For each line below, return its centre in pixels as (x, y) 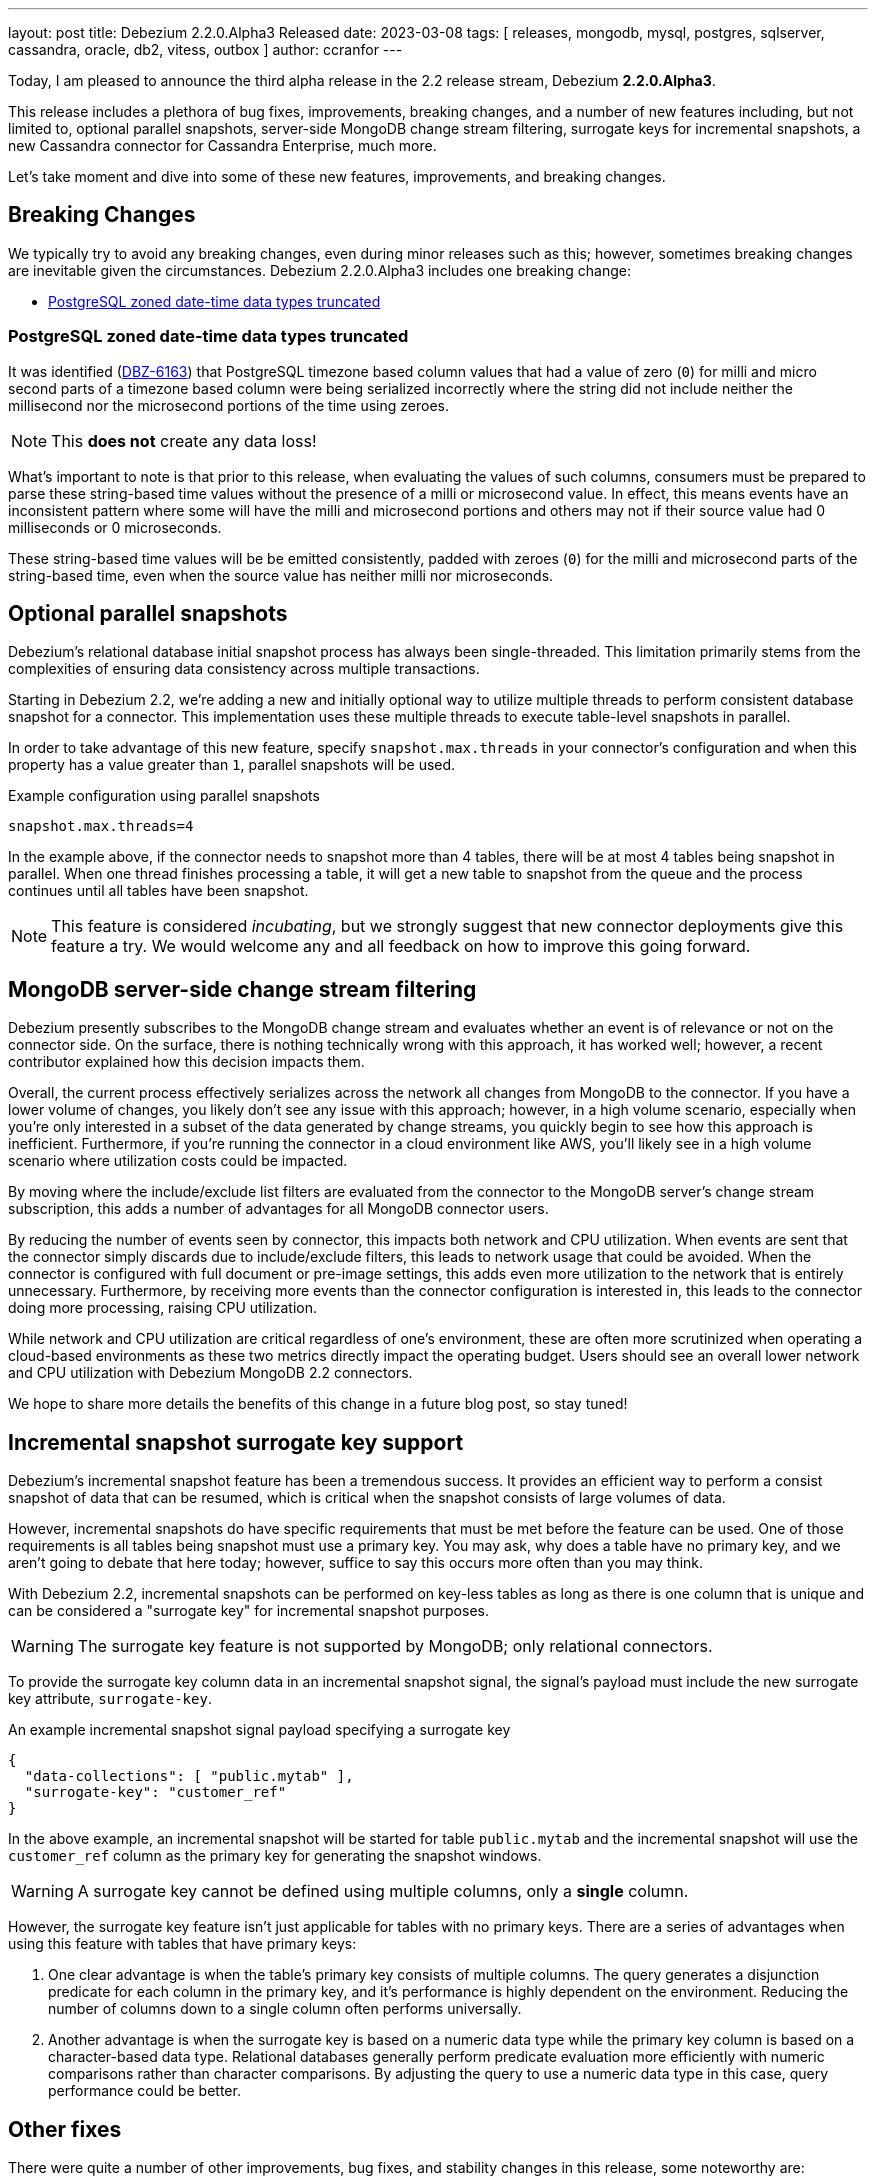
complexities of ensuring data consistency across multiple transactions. (244, 669)
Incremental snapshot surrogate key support (236, 1442)
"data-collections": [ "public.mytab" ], (189, 1776)
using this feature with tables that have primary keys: (182, 1944)
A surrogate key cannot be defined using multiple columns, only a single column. (383, 1891)
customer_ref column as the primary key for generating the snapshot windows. (275, 1856)
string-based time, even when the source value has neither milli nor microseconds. (281, 575)
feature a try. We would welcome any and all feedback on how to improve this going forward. (401, 946)
